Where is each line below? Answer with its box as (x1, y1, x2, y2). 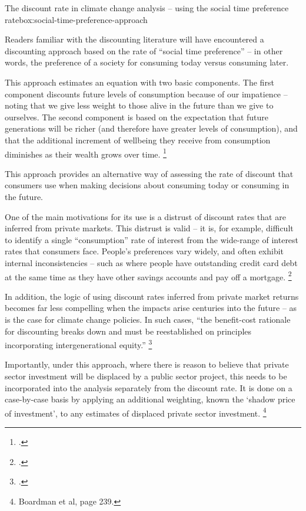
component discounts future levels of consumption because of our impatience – (5, 87, 288, 100)
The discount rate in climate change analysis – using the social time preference (5, 2, 289, 14)
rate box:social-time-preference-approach (5, 13, 148, 25)
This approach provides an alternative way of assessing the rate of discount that (5, 167, 294, 179)
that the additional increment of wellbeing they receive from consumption (5, 133, 271, 146)
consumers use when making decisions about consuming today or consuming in (5, 179, 290, 191)
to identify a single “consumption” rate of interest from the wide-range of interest (5, 233, 299, 245)
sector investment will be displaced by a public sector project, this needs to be (5, 370, 287, 382)
